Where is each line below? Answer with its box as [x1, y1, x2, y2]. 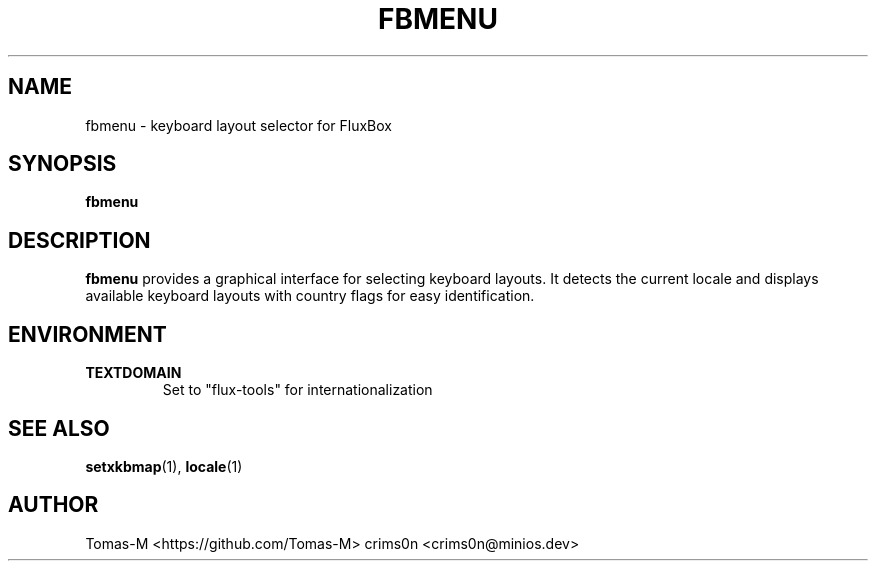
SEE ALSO [8, 415, 110, 441]
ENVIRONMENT [8, 321, 167, 347]
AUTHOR [8, 492, 99, 518]
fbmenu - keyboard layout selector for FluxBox [85, 116, 392, 134]
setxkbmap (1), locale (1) [85, 457, 243, 475]
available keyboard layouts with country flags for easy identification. [85, 287, 535, 305]
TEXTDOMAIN [85, 364, 182, 382]
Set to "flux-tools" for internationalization [162, 381, 433, 399]
